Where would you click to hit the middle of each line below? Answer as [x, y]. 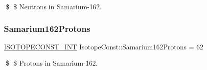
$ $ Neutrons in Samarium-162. [54, 6]
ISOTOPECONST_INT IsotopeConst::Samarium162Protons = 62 [104, 46]
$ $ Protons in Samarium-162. [52, 63]
